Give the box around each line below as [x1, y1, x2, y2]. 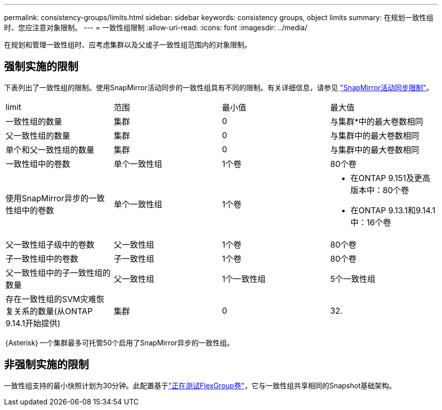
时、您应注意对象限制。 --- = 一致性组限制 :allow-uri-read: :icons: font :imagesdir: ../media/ [4, 23, 308, 32]
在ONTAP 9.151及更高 [350, 172, 430, 183]
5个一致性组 [330, 273, 375, 284]
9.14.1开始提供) [6, 318, 61, 328]
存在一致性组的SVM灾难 [6, 294, 96, 304]
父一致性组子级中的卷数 [6, 239, 95, 250]
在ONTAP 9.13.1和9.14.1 [350, 205, 435, 215]
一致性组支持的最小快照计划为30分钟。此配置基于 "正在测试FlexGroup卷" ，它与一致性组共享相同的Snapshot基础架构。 [4, 381, 396, 390]
